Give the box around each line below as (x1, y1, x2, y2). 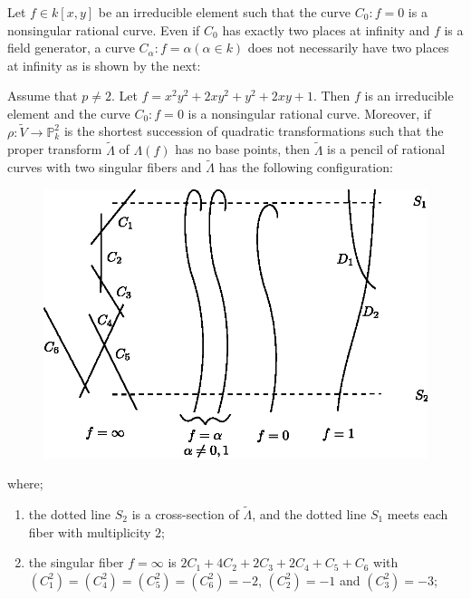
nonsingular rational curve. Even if (7, 20, 200, 39)
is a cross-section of (131, 504, 239, 523)
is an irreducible (364, 86, 454, 105)
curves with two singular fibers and (7, 158, 202, 177)
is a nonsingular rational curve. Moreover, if (187, 103, 431, 122)
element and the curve (7, 103, 130, 122)
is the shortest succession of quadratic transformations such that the (63, 121, 444, 140)
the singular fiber (28, 553, 124, 572)
